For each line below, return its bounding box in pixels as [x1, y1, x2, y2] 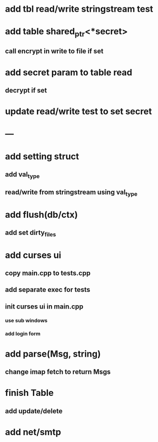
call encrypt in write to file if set [5, 47, 104, 55]
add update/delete [5, 407, 63, 415]
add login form [5, 330, 41, 337]
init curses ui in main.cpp [5, 302, 84, 311]
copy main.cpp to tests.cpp [5, 269, 90, 277]
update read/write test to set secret [5, 106, 152, 117]
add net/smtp [5, 426, 61, 438]
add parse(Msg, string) [5, 348, 101, 359]
